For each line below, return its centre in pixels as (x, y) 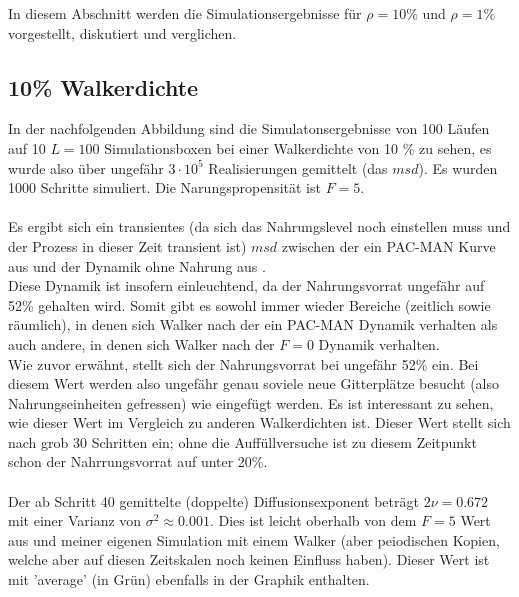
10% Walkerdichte (103, 86)
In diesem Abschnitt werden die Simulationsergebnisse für (185, 13)
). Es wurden (458, 167)
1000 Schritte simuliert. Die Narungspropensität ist (164, 187)
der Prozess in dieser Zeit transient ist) (127, 245)
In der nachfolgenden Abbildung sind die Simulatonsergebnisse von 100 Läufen (249, 128)
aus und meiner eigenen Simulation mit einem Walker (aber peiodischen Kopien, (254, 539)
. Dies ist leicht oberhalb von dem (313, 520)
